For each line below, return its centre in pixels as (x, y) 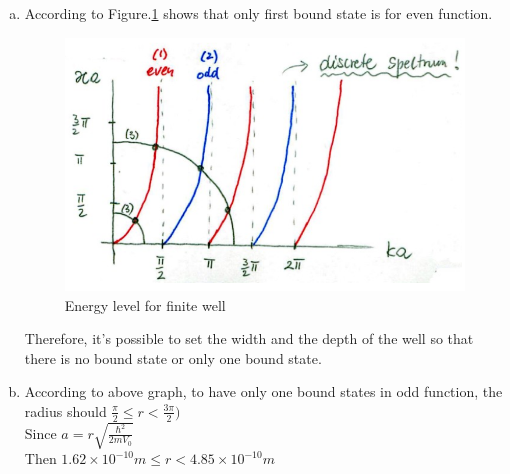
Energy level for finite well (145, 304)
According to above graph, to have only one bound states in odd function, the (263, 391)
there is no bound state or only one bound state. (173, 357)
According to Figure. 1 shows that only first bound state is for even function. (258, 13)
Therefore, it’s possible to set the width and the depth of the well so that (249, 338)
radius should (65, 410)
